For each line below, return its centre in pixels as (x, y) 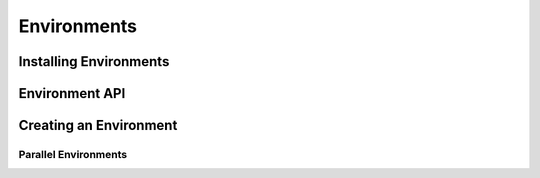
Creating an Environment (98, 125)
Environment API (72, 93)
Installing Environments (94, 61)
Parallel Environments (73, 154)
